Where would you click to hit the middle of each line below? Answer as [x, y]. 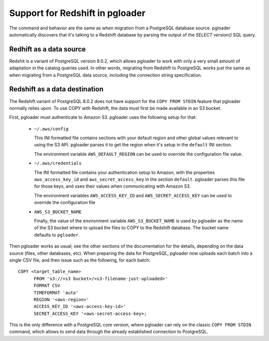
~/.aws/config [51, 129]
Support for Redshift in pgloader [77, 13]
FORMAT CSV [47, 286]
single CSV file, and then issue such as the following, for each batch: [80, 260]
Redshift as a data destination [56, 89]
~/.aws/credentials [58, 163]
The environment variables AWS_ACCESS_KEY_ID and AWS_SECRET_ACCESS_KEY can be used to [133, 195]
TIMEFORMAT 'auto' [56, 293]
